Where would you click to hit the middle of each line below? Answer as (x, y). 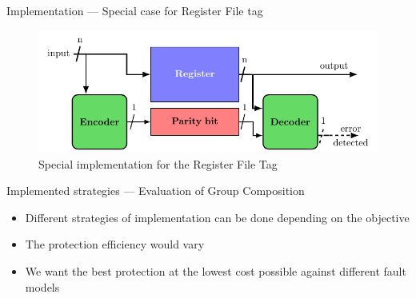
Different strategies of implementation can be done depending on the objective (217, 217)
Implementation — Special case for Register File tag (135, 10)
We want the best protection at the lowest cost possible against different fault (216, 271)
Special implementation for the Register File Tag (158, 163)
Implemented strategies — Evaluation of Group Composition (156, 191)
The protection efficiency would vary (115, 244)
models (42, 286)
